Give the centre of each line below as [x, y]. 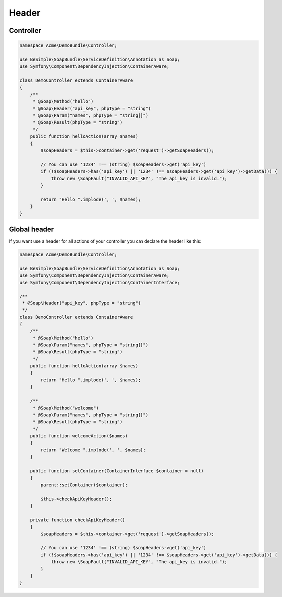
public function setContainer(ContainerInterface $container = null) [117, 471]
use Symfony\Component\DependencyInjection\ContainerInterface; [100, 282]
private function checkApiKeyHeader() [77, 520]
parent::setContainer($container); [84, 485]
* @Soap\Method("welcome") [66, 408]
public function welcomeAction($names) [79, 436]
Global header [32, 229]
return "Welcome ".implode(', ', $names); [93, 450]
